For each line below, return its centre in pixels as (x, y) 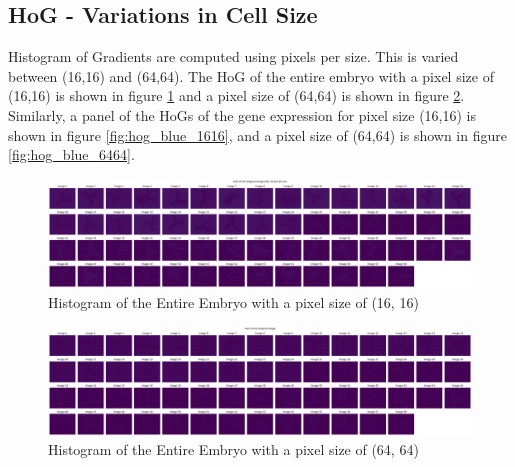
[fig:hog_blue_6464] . (71, 154)
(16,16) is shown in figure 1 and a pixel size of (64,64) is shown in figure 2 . (236, 95)
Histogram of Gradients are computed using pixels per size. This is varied (233, 56)
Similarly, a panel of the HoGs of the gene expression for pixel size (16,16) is (242, 114)
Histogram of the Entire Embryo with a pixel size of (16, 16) (233, 301)
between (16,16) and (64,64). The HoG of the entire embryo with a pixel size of (251, 75)
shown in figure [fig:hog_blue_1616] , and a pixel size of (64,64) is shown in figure (257, 134)
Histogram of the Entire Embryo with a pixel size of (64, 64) (233, 449)
